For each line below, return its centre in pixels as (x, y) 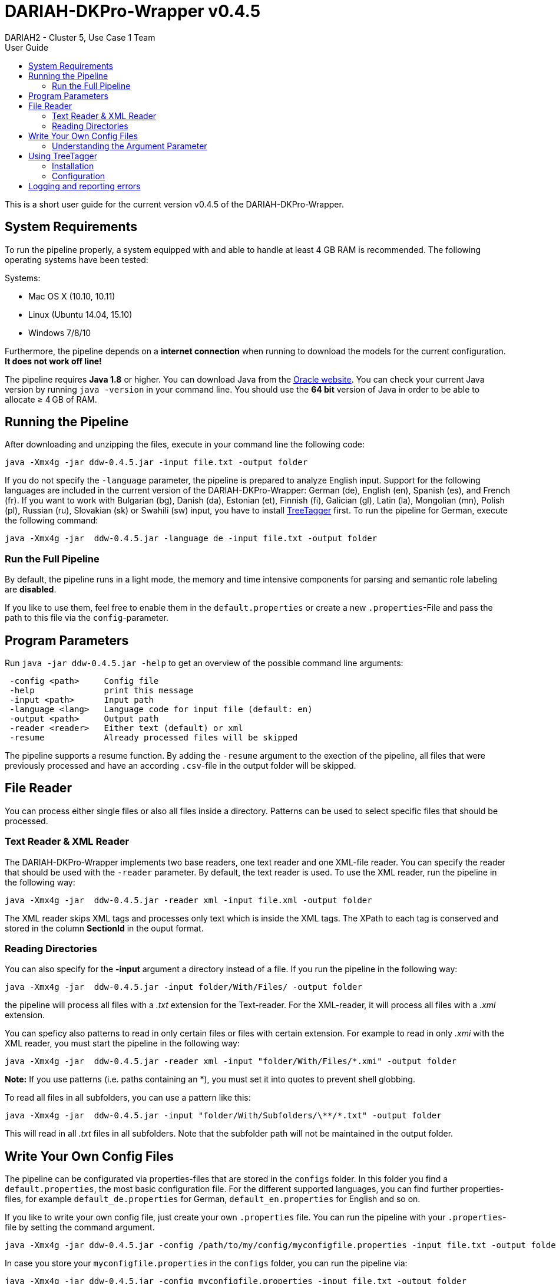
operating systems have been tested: (77, 259)
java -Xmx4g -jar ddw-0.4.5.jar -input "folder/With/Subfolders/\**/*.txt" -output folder (223, 1116)
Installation (73, 166)
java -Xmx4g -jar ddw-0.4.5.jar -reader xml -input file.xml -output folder (188, 900)
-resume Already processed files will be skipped (154, 738)
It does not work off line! (53, 361)
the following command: (52, 521)
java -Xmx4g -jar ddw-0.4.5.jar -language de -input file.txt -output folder (191, 539)
